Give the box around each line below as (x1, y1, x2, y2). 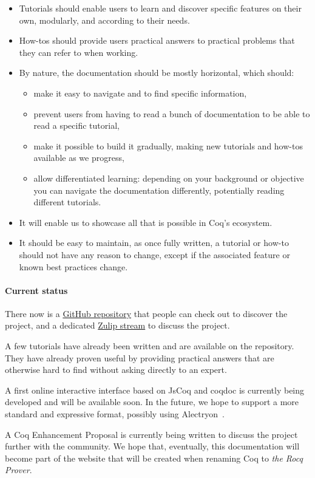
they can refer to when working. (19, 46, 138, 58)
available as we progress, (33, 151, 124, 164)
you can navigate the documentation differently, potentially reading (33, 183, 285, 196)
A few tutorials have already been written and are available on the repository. (5, 340, 294, 352)
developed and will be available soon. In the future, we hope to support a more (5, 395, 299, 408)
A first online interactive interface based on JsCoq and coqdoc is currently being (5, 383, 305, 396)
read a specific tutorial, (33, 119, 120, 132)
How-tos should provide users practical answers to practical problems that (19, 34, 295, 47)
